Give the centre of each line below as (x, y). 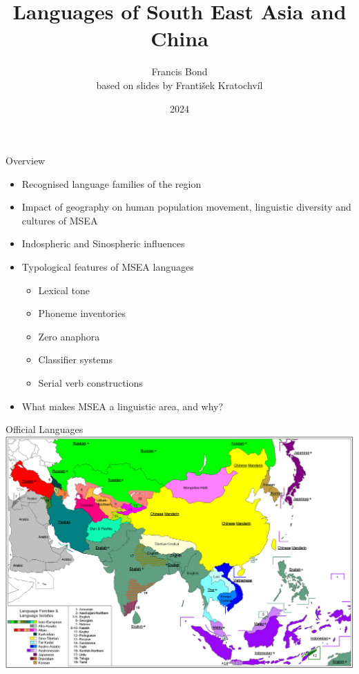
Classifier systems (75, 359)
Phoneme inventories (82, 313)
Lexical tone (64, 290)
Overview (26, 161)
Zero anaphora (69, 336)
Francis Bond (179, 71)
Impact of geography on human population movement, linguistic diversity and (186, 207)
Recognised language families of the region (111, 183)
